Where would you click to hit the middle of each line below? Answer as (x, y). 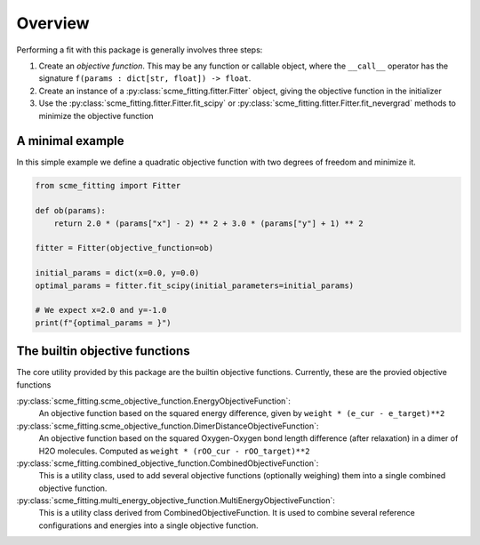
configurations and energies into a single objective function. (148, 525)
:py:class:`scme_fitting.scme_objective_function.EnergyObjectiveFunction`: (153, 401)
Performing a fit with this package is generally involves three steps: (140, 50)
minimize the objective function (96, 116)
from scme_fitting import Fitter (108, 186)
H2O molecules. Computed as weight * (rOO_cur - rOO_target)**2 (174, 451)
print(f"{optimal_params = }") (104, 323)
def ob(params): (71, 211)
